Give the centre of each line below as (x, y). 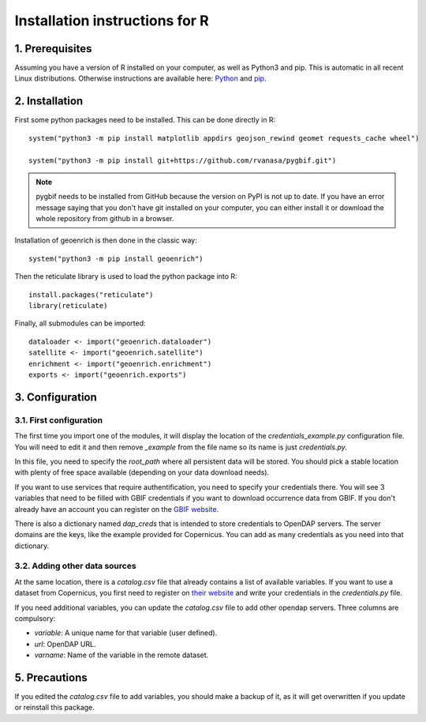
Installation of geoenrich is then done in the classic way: (106, 240)
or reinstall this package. (54, 708)
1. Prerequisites (53, 49)
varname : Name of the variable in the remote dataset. (121, 655)
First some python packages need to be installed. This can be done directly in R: (145, 120)
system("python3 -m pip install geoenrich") (116, 258)
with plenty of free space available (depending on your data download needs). (142, 472)
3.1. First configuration (58, 420)
